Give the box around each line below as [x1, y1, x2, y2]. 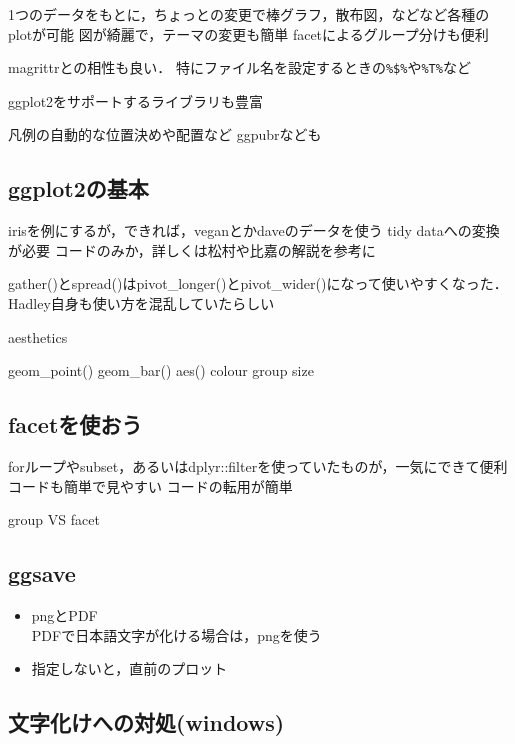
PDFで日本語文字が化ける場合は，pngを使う [31, 624, 322, 645]
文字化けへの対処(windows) [8, 707, 285, 738]
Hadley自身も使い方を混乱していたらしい [8, 293, 275, 314]
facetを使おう [8, 409, 143, 440]
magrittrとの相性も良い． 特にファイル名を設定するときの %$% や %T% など [8, 57, 471, 78]
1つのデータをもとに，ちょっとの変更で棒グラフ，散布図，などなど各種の [8, 4, 490, 24]
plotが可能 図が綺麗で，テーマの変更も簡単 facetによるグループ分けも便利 [8, 23, 489, 44]
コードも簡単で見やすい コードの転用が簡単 [8, 475, 293, 496]
